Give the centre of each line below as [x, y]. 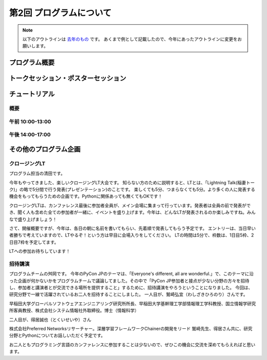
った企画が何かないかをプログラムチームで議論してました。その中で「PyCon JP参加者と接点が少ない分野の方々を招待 [129, 280]
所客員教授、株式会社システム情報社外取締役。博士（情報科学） [74, 311]
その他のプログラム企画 [45, 149]
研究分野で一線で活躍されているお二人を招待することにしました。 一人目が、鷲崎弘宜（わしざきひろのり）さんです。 [129, 294]
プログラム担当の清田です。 [37, 173]
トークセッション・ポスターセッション [67, 78]
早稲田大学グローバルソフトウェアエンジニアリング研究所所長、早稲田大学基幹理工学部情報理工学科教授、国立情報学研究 [133, 303]
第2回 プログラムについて [60, 13]
